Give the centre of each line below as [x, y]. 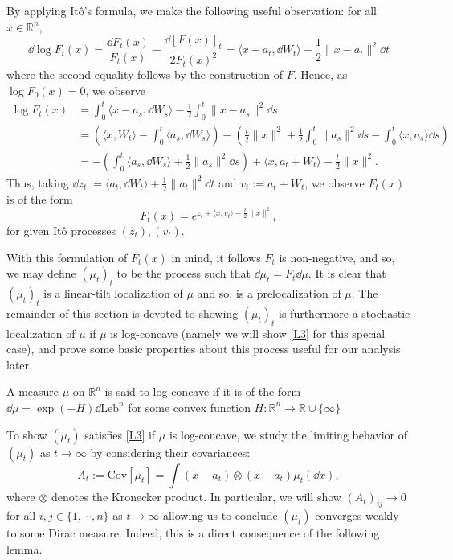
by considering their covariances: [170, 452]
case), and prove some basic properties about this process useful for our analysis [204, 349]
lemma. [24, 548]
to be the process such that [184, 273]
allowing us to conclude [220, 515]
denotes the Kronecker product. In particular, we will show [196, 496]
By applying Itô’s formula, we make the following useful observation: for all [192, 10]
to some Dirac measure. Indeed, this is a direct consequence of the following [193, 533]
